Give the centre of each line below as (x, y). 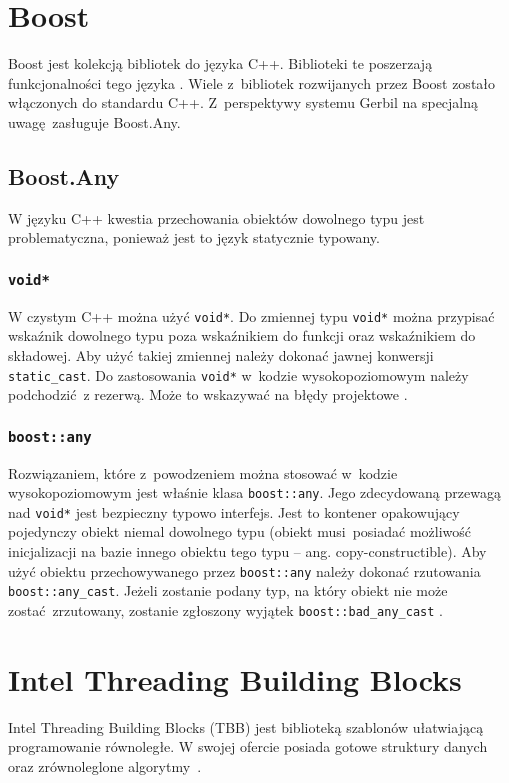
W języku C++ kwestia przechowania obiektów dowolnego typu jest (216, 217)
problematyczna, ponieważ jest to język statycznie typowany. (194, 237)
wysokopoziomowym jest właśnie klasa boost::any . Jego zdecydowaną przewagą (254, 492)
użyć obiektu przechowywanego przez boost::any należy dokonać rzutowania (244, 570)
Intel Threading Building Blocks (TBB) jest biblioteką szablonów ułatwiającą (246, 726)
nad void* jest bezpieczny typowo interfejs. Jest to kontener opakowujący (234, 511)
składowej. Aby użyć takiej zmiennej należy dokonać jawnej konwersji (221, 354)
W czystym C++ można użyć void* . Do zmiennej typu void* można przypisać (251, 315)
